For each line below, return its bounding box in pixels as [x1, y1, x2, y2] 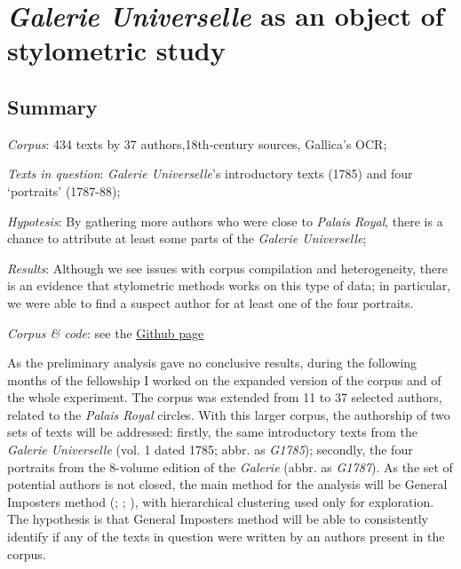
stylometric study [7, 32, 226, 68]
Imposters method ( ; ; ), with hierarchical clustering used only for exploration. [7, 492, 434, 510]
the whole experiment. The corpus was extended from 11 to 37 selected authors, [7, 388, 442, 407]
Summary [7, 92, 98, 120]
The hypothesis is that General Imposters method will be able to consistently [7, 510, 428, 528]
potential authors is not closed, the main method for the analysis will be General [7, 475, 448, 494]
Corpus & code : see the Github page [7, 323, 204, 342]
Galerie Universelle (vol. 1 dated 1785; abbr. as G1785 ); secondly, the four [7, 440, 413, 459]
